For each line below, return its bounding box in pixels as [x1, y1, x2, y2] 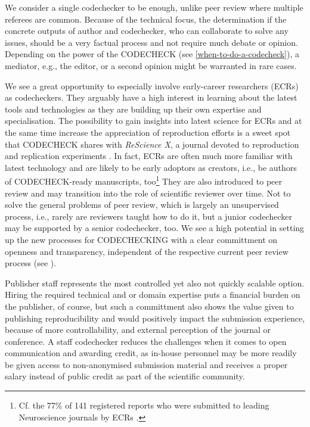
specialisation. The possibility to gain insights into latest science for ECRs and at [5, 114, 302, 127]
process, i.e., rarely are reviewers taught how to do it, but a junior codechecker [5, 210, 292, 222]
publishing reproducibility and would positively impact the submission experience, [5, 311, 305, 324]
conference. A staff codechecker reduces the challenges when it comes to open [5, 335, 287, 347]
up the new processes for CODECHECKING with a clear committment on [5, 233, 278, 245]
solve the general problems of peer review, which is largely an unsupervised [5, 198, 279, 211]
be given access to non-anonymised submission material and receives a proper [5, 358, 288, 370]
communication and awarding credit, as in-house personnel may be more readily [5, 347, 297, 359]
